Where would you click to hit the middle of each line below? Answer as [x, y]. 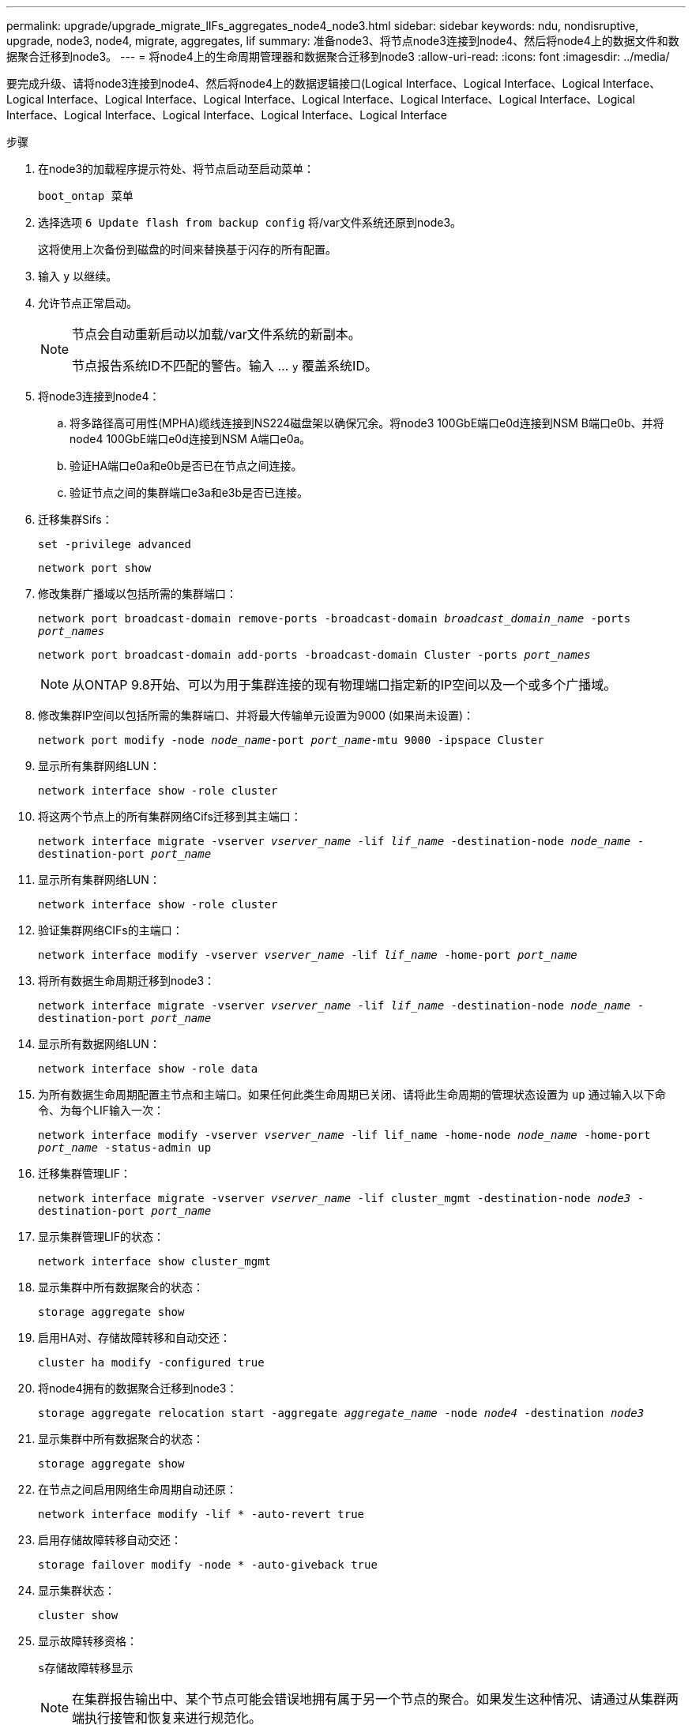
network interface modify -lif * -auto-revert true [201, 1514]
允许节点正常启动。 [88, 303]
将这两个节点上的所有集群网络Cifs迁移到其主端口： [170, 816]
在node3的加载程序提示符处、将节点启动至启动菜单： [177, 169]
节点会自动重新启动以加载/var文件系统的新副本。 [216, 334]
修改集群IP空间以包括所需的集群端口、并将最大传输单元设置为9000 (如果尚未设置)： [256, 715]
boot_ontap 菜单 [86, 196]
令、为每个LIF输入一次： [101, 1110]
